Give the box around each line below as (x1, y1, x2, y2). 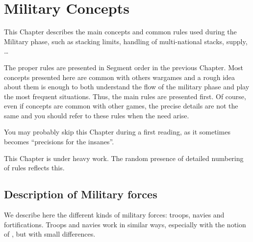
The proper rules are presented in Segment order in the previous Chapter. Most (4, 62, 243, 72)
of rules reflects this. (4, 162, 65, 173)
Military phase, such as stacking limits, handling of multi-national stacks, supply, (4, 36, 248, 46)
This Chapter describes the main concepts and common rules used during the (4, 27, 237, 37)
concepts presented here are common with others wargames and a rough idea (4, 72, 235, 82)
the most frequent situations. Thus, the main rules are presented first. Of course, (4, 91, 246, 101)
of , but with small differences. (4, 229, 96, 239)
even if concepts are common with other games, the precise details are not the (4, 101, 238, 111)
